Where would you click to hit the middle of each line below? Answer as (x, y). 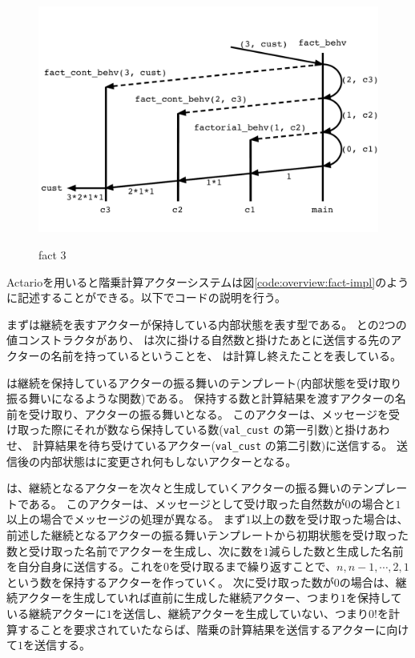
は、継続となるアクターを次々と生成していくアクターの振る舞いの (179, 488)
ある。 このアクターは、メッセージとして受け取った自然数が (187, 503)
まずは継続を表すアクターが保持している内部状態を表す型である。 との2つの (207, 324)
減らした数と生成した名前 (336, 550)
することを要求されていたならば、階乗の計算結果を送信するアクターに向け (213, 629)
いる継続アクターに (56, 613)
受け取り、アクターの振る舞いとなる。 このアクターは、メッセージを (208, 413)
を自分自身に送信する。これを (85, 566)
